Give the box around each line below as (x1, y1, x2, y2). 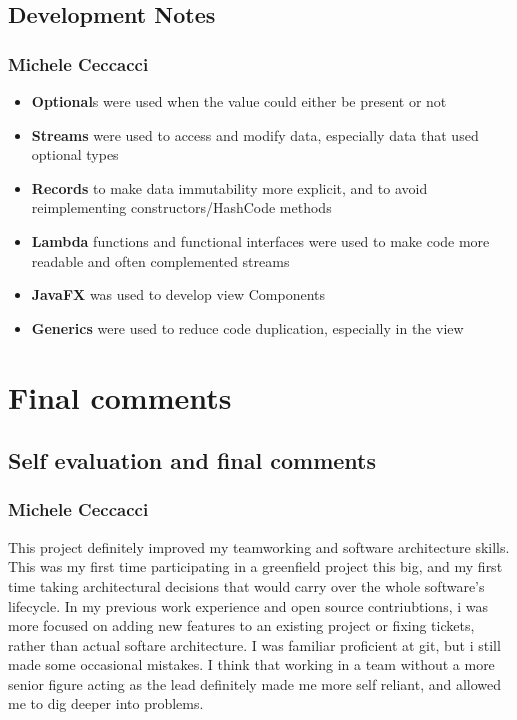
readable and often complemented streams (31, 250, 290, 271)
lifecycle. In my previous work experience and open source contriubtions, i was (8, 595, 488, 616)
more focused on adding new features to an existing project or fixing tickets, (8, 615, 475, 636)
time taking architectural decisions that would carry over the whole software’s (8, 575, 485, 596)
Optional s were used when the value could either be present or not (31, 91, 447, 111)
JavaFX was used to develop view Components (31, 284, 325, 305)
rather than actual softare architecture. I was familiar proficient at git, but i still (8, 634, 501, 655)
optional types (31, 144, 119, 165)
